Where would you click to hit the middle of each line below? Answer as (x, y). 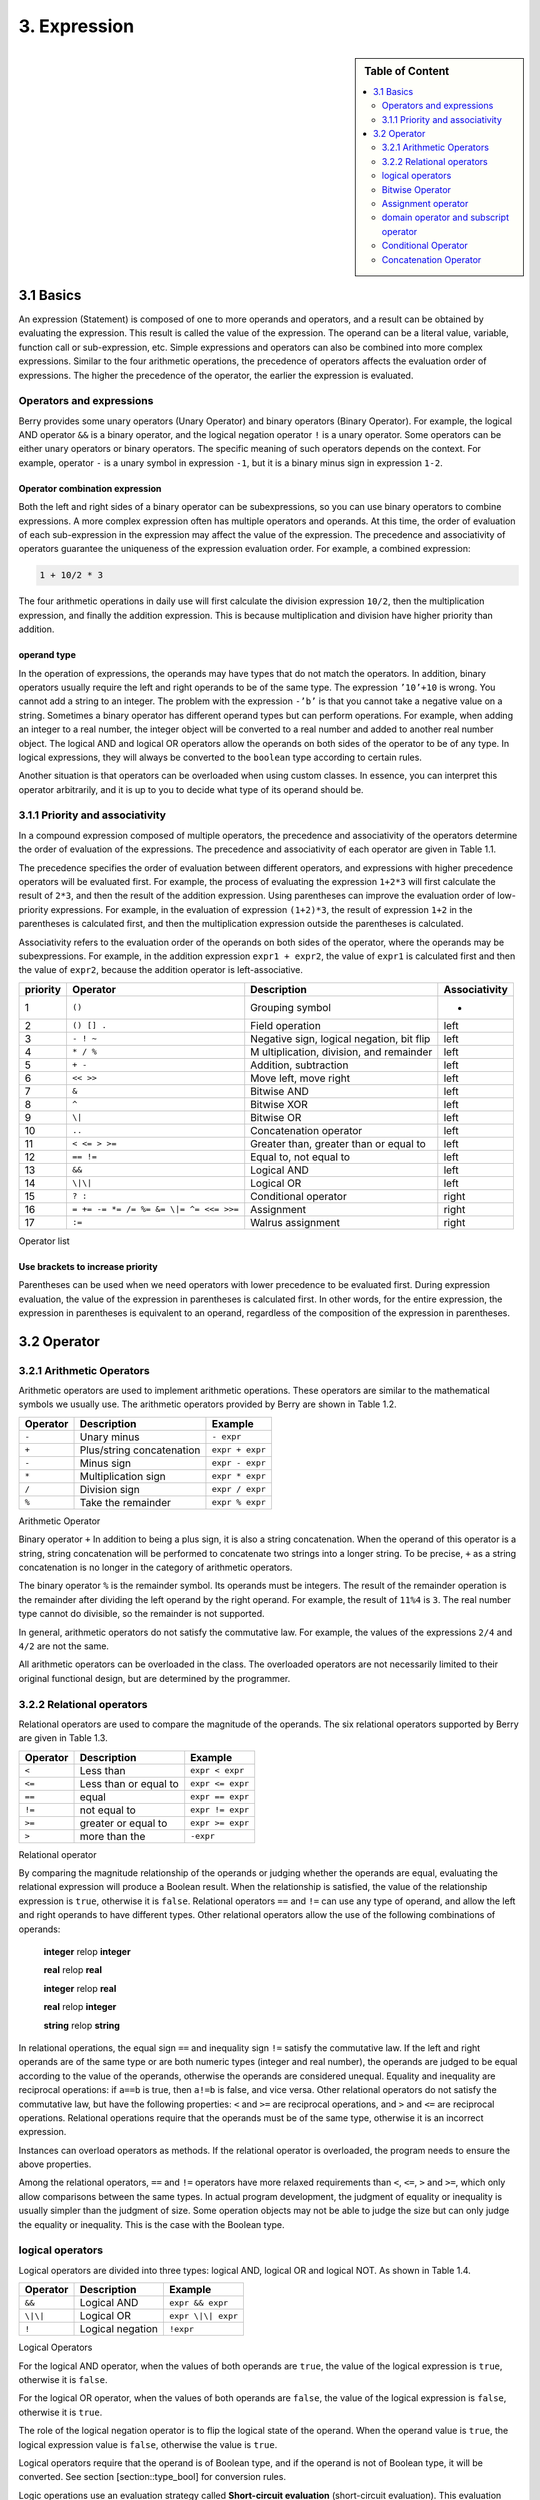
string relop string (81, 2025)
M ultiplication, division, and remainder (341, 1052)
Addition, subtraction (299, 1065)
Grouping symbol (291, 1007)
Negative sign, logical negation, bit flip (340, 1038)
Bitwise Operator (416, 189)
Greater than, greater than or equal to (338, 1143)
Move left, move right (300, 1078)
